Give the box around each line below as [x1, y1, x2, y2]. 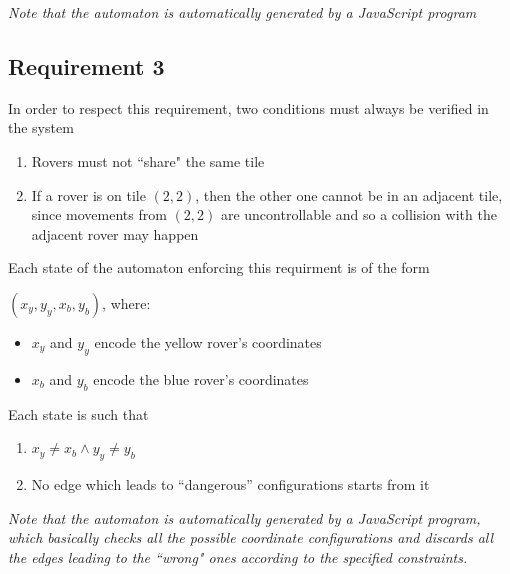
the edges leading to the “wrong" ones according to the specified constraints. [8, 546, 468, 567]
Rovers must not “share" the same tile [31, 150, 265, 171]
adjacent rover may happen [31, 223, 199, 244]
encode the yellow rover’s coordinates [94, 331, 322, 352]
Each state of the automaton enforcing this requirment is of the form [8, 257, 430, 278]
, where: [102, 292, 151, 313]
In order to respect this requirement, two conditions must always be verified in [8, 97, 489, 118]
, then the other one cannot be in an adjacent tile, [195, 184, 503, 205]
